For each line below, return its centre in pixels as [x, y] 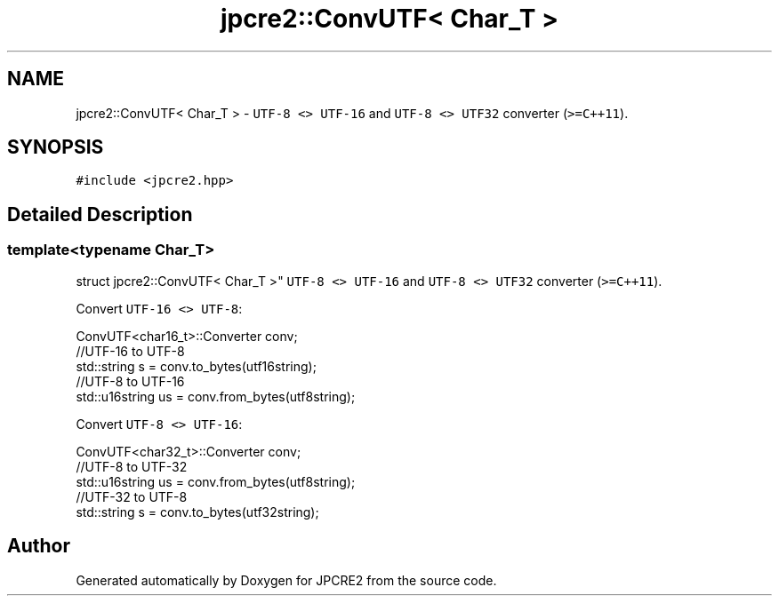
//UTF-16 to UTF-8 [130, 351]
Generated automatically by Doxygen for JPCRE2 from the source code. [286, 580]
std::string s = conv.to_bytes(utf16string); [196, 366]
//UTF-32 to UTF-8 [132, 496]
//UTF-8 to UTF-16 [130, 381]
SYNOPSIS [56, 147]
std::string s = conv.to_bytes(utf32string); [197, 512]
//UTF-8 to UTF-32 [132, 466]
